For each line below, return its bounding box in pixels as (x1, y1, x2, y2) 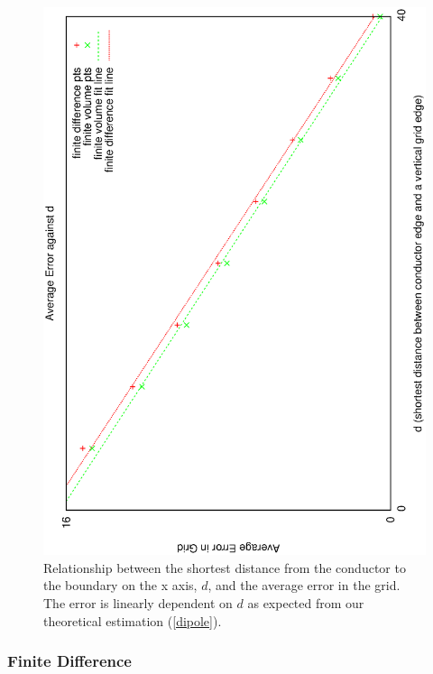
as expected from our (247, 594, 364, 613)
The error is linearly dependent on (43, 594, 233, 613)
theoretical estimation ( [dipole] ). (43, 611, 222, 630)
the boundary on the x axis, (43, 576, 198, 595)
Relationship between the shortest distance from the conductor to (43, 558, 406, 577)
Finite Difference (7, 650, 132, 672)
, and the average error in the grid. (207, 576, 401, 595)
